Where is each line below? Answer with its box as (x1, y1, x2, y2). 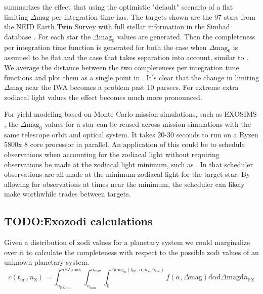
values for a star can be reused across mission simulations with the (45, 118, 251, 129)
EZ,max (64, 267, 81, 272)
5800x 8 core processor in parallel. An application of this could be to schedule (4, 139, 245, 150)
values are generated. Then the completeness (117, 31, 255, 41)
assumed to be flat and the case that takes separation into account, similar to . (4, 52, 249, 63)
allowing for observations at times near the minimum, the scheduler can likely (4, 178, 245, 189)
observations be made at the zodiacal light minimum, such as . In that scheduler (4, 159, 253, 169)
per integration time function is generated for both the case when (4, 41, 207, 52)
